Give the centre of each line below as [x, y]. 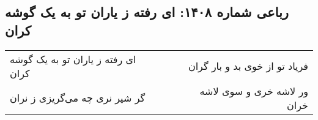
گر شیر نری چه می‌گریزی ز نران [78, 98]
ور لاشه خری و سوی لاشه [254, 91]
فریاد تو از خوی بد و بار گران [248, 66]
